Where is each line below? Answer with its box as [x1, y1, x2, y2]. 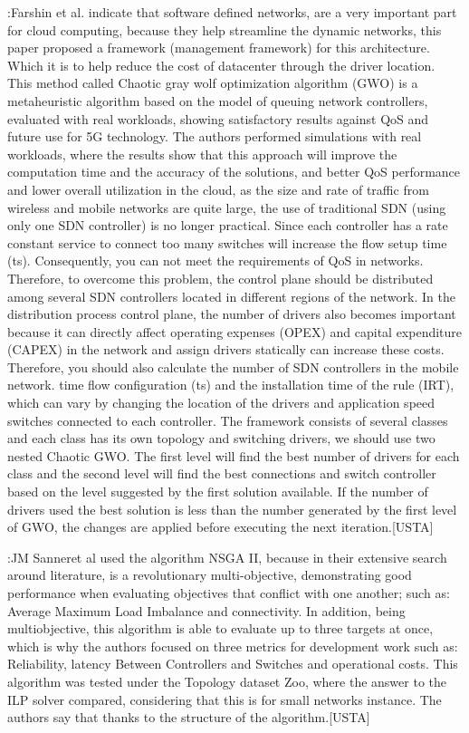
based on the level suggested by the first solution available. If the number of [7, 482, 428, 501]
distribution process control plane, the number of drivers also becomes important [7, 304, 456, 323]
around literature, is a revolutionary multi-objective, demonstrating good [7, 565, 412, 584]
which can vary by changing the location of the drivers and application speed [7, 393, 435, 412]
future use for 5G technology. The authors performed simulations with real [7, 127, 422, 146]
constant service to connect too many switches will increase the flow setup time [7, 233, 447, 252]
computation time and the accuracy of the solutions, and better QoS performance [7, 162, 461, 181]
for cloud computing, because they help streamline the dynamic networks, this [7, 20, 442, 39]
